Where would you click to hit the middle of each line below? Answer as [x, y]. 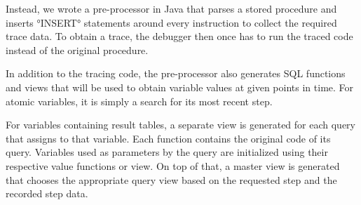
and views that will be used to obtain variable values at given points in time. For [180, 87]
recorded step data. [47, 193]
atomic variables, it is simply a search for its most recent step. [139, 101]
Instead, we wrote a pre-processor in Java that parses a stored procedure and [171, 8]
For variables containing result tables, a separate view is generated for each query [180, 125]
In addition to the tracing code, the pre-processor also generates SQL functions [176, 73]
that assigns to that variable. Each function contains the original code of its [168, 138]
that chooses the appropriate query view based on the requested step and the [171, 179]
